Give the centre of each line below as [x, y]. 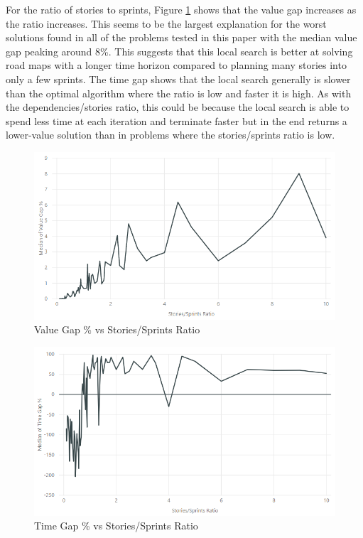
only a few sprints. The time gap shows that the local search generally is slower [178, 79]
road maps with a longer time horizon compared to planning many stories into [176, 65]
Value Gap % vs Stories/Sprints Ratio [117, 329]
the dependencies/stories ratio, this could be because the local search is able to [178, 107]
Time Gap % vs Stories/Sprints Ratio [116, 526]
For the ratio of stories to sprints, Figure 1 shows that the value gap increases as [181, 9]
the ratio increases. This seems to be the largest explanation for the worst [166, 23]
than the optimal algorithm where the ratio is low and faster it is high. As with [179, 93]
